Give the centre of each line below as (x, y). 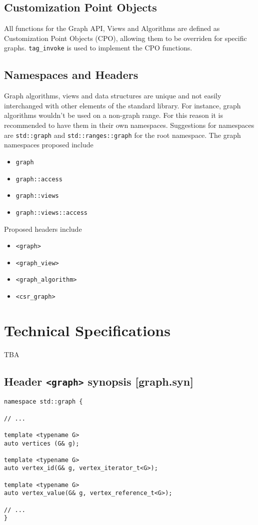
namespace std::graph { (43, 402)
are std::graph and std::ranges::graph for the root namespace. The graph (122, 135)
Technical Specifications (87, 330)
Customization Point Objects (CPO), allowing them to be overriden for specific (125, 38)
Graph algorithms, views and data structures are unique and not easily (113, 96)
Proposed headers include (43, 229)
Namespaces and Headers (71, 75)
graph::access (39, 179)
